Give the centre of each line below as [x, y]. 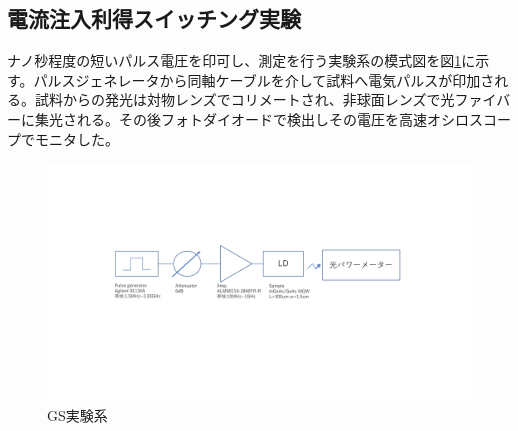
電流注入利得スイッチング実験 [154, 18]
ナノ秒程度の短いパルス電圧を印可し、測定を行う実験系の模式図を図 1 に [241, 60]
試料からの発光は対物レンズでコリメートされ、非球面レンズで [237, 99]
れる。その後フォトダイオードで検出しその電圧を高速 [251, 118]
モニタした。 [76, 138]
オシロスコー [468, 118]
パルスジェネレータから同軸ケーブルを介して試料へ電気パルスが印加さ [264, 79]
